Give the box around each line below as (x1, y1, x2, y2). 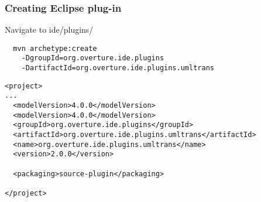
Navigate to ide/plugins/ (5, 23, 94, 36)
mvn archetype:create (13, 44, 97, 53)
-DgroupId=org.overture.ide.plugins (21, 54, 164, 63)
